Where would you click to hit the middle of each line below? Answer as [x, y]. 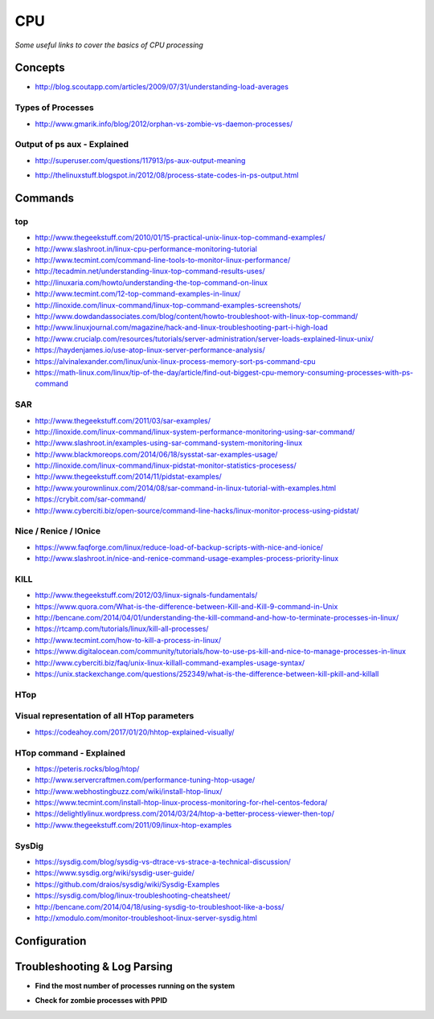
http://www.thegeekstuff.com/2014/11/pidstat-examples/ [129, 477]
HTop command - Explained [70, 753]
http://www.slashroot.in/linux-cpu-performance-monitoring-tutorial [146, 248]
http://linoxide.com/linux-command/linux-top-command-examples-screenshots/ [168, 305]
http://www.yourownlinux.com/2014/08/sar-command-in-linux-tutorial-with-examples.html [186, 488]
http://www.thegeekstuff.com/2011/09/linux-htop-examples [133, 825]
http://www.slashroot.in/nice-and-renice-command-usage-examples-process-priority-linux [187, 559]
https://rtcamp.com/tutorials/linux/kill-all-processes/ [122, 629]
